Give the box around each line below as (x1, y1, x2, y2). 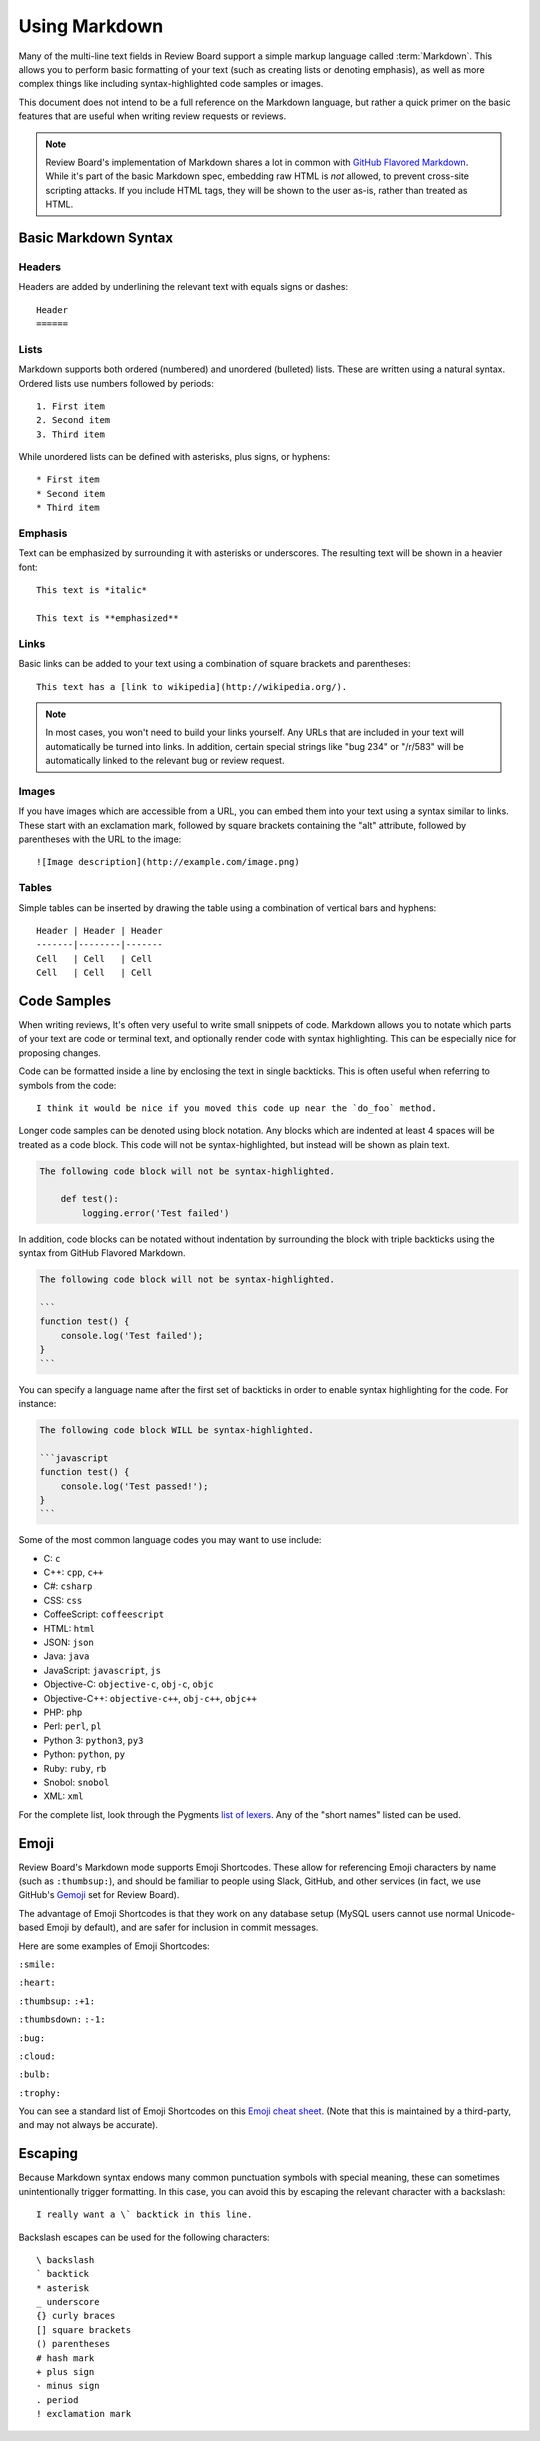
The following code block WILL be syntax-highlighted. (39, 1424, 314, 1435)
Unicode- (476, 1907, 516, 1919)
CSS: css (43, 1594, 83, 1606)
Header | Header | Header (36, 925, 164, 936)
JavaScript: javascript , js (43, 1664, 162, 1676)
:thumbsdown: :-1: (18, 2014, 106, 2025)
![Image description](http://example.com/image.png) (36, 856, 300, 868)
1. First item (36, 400, 105, 412)
